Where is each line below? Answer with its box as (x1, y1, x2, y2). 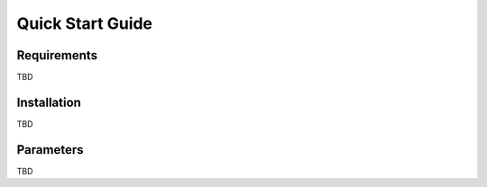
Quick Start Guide (16, 13, 153, 33)
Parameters (16, 142, 84, 157)
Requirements (16, 48, 98, 63)
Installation (16, 94, 81, 110)
